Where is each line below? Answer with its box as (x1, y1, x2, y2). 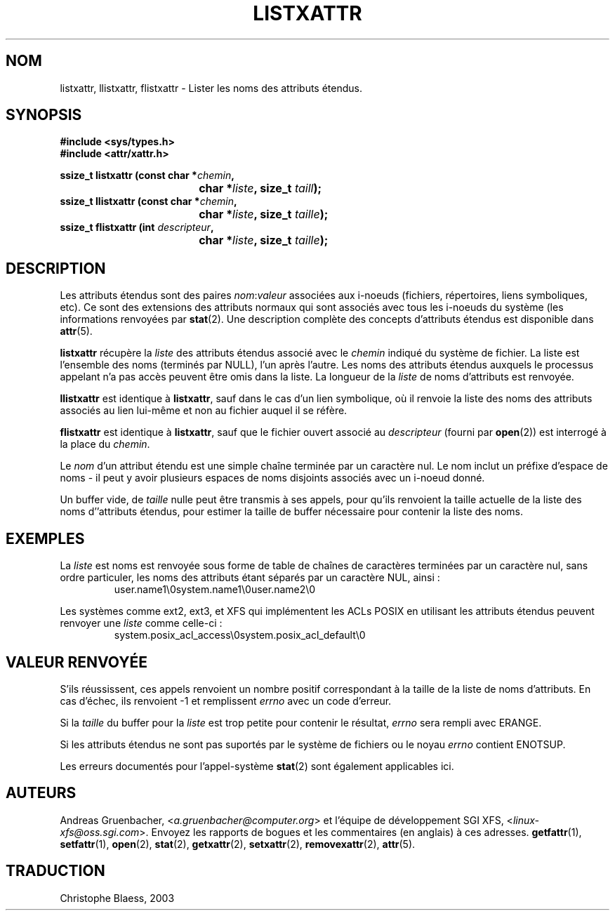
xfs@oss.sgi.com (60, 825, 140, 838)
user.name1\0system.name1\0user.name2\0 (114, 583, 316, 596)
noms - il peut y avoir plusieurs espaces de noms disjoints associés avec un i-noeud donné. (60, 472, 485, 484)
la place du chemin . (60, 438, 150, 451)
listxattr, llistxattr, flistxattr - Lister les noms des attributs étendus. (60, 81, 362, 94)
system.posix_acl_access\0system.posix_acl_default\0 (114, 629, 366, 642)
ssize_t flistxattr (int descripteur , (60, 221, 214, 234)
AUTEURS (6, 784, 77, 802)
